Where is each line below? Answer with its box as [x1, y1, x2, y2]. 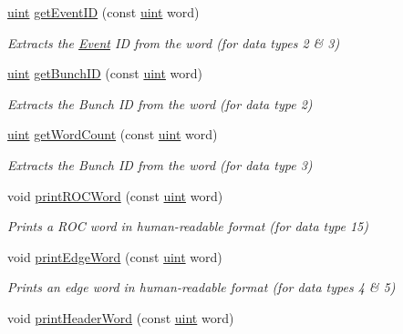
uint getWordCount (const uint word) [7, 125, 218, 144]
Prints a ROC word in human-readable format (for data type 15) [7, 217, 368, 236]
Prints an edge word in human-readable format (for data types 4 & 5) [7, 278, 396, 297]
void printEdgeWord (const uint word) [7, 247, 222, 266]
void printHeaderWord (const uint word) [7, 308, 234, 327]
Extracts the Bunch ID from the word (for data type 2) [7, 94, 313, 113]
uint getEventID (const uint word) [7, 3, 200, 21]
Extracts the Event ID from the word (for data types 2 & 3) [7, 33, 340, 52]
